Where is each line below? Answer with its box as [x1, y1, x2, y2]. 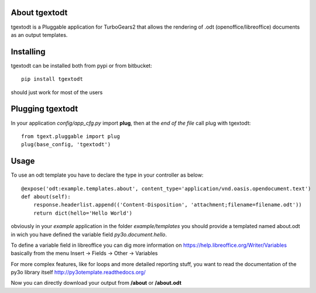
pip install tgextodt [21, 76, 83, 82]
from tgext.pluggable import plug [21, 133, 120, 140]
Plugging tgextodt [11, 104, 78, 114]
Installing [11, 47, 46, 57]
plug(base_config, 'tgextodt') [21, 141, 111, 148]
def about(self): [21, 193, 71, 200]
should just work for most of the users [11, 88, 103, 96]
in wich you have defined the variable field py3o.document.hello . [11, 231, 167, 238]
